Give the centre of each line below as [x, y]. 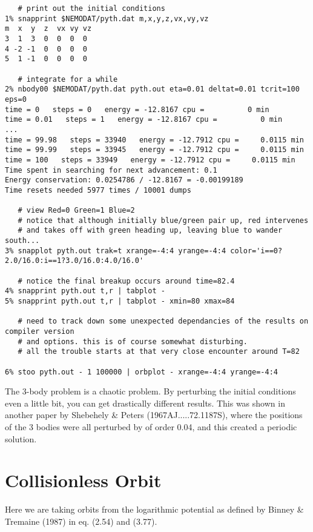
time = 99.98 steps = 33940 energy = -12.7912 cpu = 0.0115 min [154, 140]
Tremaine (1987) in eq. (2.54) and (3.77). [81, 521]
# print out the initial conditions [91, 8]
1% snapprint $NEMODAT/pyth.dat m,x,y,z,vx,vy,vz [107, 18]
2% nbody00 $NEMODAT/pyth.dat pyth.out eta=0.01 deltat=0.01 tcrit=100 [152, 89]
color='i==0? [256, 251]
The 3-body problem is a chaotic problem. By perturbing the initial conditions [150, 391]
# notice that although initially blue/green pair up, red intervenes [163, 220]
